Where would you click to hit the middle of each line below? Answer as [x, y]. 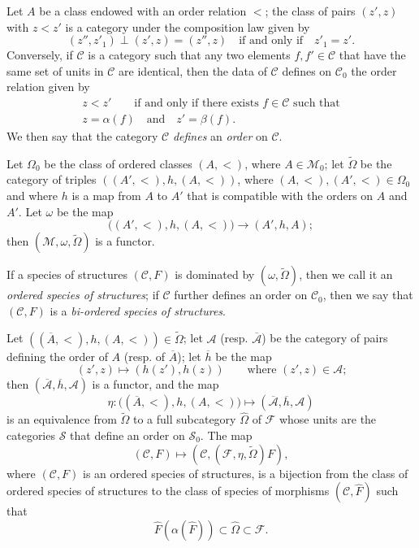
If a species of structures [67, 274]
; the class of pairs [310, 11]
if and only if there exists [197, 103]
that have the [372, 55]
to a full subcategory [184, 419]
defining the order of [57, 356]
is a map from [106, 196]
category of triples [52, 179]
